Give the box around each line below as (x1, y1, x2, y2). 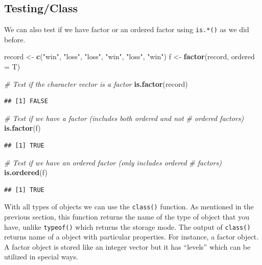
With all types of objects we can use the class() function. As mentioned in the (4, 201, 254, 212)
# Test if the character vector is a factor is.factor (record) (4, 78, 188, 89)
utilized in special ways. (4, 251, 78, 262)
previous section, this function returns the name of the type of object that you (4, 211, 249, 222)
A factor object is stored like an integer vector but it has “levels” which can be (4, 241, 251, 252)
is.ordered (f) (4, 167, 47, 178)
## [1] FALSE (4, 98, 48, 105)
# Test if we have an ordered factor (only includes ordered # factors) (4, 157, 222, 167)
